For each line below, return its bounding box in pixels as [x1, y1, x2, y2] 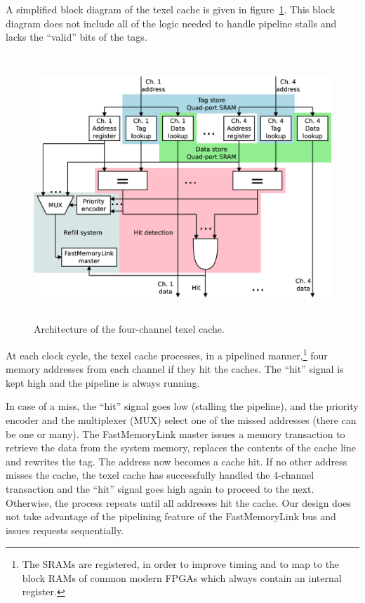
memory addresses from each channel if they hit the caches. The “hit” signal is [6, 362, 344, 376]
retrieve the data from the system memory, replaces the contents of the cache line [6, 440, 356, 455]
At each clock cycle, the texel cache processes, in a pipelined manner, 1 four [6, 345, 328, 362]
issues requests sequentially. [6, 522, 124, 537]
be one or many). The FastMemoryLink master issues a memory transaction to [6, 426, 345, 441]
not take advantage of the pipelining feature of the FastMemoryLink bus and [6, 509, 336, 524]
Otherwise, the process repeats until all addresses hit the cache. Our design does [6, 495, 352, 510]
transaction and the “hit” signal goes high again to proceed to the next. [6, 481, 314, 496]
